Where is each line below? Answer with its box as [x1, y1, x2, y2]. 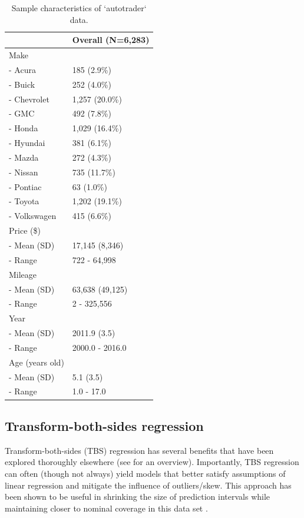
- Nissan [9, 165, 38, 178]
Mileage [9, 268, 37, 280]
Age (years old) [9, 356, 64, 368]
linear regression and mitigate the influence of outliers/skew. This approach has [5, 479, 292, 491]
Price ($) [9, 224, 41, 237]
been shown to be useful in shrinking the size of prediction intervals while [5, 490, 270, 503]
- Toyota [9, 195, 39, 207]
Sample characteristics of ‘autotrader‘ [11, 2, 147, 14]
